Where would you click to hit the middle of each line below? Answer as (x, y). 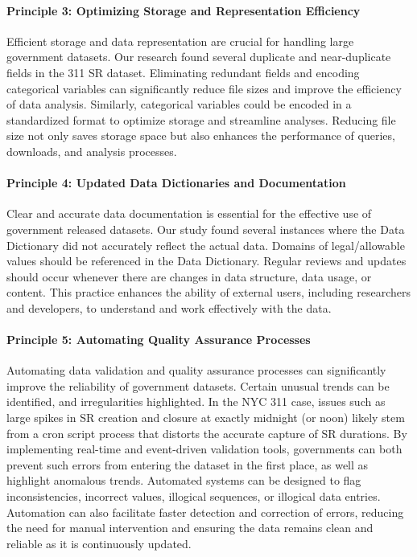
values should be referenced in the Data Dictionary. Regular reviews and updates (206, 261)
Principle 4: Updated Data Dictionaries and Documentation (176, 183)
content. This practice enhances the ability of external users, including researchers (208, 292)
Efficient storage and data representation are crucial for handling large (180, 41)
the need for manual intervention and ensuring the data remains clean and (190, 528)
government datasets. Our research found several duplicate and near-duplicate (199, 57)
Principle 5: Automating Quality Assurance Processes (159, 340)
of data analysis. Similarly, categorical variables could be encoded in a (179, 104)
